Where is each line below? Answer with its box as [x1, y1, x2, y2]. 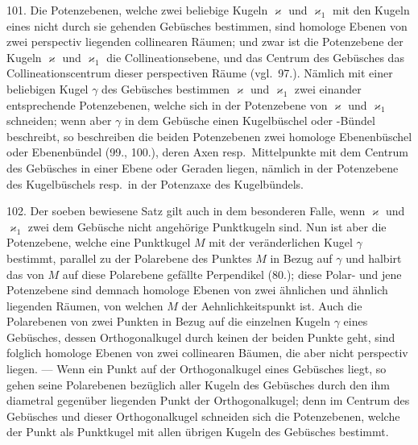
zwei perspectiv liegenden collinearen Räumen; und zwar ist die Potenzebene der [6, 33, 404, 50]
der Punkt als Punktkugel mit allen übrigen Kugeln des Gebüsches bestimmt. [6, 423, 389, 440]
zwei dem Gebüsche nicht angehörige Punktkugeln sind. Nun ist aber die [27, 218, 387, 235]
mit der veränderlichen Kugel [209, 234, 353, 251]
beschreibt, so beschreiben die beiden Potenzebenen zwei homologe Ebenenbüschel [6, 127, 412, 144]
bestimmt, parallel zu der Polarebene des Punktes [6, 249, 252, 266]
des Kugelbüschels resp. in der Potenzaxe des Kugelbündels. [6, 175, 304, 192]
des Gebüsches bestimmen [101, 80, 230, 97]
